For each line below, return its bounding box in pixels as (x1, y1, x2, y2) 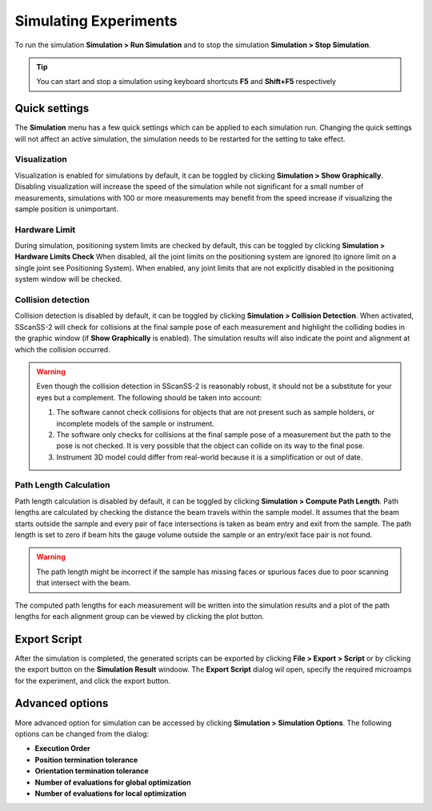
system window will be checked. (14, 275, 122, 284)
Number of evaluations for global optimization (34, 777, 191, 787)
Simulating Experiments (14, 12, 178, 30)
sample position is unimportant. (14, 204, 119, 214)
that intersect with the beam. (36, 578, 131, 588)
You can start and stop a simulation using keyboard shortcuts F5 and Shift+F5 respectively (36, 77, 336, 86)
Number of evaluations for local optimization (34, 789, 187, 798)
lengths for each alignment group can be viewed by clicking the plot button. (14, 611, 264, 620)
